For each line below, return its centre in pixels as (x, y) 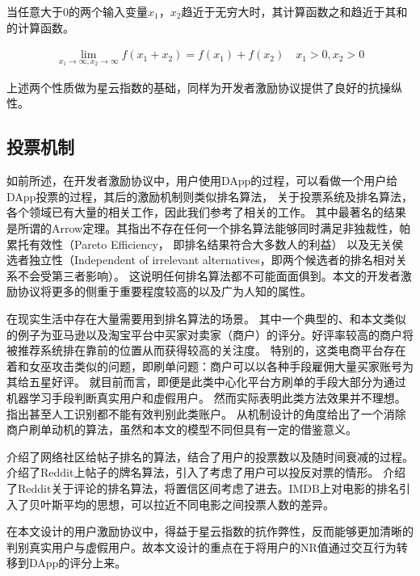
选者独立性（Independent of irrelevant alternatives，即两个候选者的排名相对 (201, 260)
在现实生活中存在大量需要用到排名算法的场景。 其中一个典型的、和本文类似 (206, 318)
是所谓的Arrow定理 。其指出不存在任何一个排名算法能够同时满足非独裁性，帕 (209, 228)
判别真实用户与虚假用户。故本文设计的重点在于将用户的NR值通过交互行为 (202, 547)
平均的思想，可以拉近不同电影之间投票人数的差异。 (198, 504)
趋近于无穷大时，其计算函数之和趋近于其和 (294, 11)
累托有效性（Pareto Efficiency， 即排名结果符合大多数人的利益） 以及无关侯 (205, 244)
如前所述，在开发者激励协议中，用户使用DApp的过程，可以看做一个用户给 (202, 181)
